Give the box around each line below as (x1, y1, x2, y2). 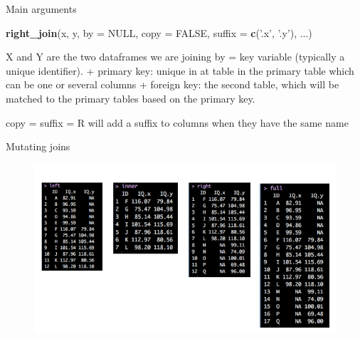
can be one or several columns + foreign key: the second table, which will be (6, 77, 339, 92)
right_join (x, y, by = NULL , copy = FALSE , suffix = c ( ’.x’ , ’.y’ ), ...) (6, 25, 312, 40)
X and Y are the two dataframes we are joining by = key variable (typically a (6, 49, 345, 64)
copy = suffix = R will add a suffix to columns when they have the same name (6, 115, 349, 130)
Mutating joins (6, 139, 70, 154)
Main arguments (6, 1, 77, 16)
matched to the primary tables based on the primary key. (6, 90, 255, 105)
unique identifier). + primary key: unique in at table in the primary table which (6, 63, 354, 78)
